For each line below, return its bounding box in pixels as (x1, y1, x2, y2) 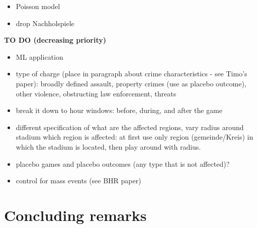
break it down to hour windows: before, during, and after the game (16, 105, 222, 116)
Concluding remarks (4, 204, 147, 225)
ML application (16, 51, 63, 62)
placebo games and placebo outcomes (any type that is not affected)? (16, 158, 230, 169)
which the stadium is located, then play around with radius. (16, 141, 201, 152)
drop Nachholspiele (16, 18, 74, 28)
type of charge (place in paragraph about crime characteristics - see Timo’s (16, 68, 247, 79)
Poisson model (16, 1, 60, 11)
